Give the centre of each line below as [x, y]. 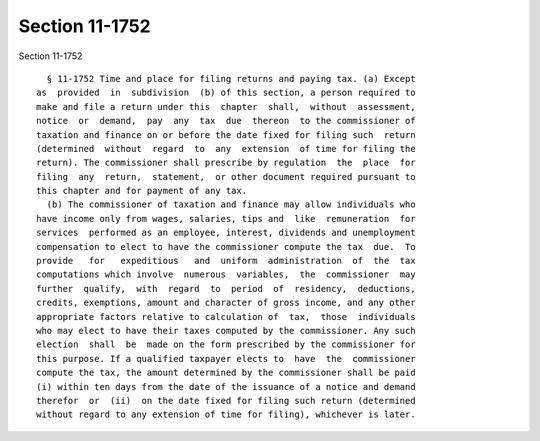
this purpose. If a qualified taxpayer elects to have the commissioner [226, 358]
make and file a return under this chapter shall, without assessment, [226, 106]
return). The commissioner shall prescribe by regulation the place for [226, 163]
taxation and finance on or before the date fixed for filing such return [226, 134]
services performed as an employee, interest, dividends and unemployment [226, 233]
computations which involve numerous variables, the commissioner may [226, 274]
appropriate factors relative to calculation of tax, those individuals [226, 316]
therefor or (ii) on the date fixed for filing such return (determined [226, 400]
